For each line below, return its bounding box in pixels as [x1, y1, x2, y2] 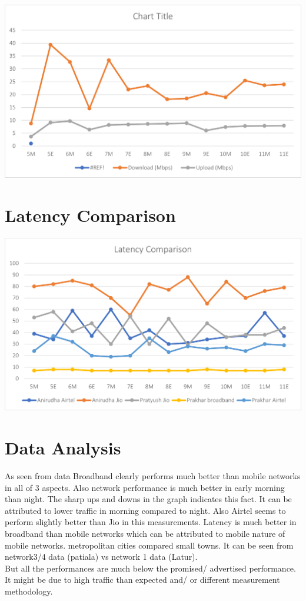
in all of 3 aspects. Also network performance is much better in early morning [5, 481, 285, 493]
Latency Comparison [5, 202, 176, 227]
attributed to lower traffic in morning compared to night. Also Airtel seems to [5, 504, 286, 516]
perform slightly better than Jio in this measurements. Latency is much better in [5, 516, 297, 528]
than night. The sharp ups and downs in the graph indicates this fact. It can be [5, 493, 292, 505]
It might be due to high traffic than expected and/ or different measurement [5, 573, 280, 586]
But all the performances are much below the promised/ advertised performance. [5, 562, 296, 574]
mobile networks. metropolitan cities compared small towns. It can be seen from [5, 539, 294, 551]
